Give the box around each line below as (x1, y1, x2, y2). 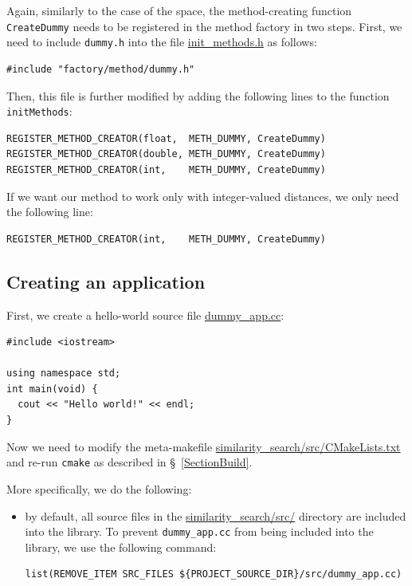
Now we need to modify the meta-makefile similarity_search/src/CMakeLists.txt (6, 438, 401, 454)
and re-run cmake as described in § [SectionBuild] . (6, 454, 253, 470)
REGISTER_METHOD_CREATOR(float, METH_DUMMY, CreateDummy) (6, 132, 326, 144)
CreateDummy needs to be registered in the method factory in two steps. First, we (6, 18, 402, 34)
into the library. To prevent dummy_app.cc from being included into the (25, 523, 374, 540)
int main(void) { (6, 383, 98, 395)
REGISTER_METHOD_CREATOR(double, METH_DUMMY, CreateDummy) (6, 148, 326, 160)
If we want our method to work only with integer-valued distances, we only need (6, 187, 399, 204)
